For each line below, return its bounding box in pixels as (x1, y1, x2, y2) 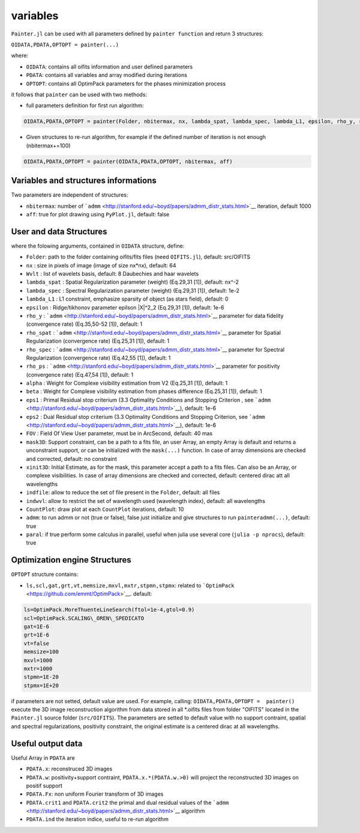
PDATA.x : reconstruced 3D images (26, 765, 113, 772)
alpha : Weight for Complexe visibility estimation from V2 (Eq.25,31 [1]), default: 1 (26, 379, 228, 387)
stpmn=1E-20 (23, 674, 59, 680)
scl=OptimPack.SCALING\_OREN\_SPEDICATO (23, 615, 144, 621)
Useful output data (11, 738, 83, 748)
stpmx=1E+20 (23, 682, 59, 689)
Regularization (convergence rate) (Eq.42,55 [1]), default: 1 (26, 354, 171, 361)
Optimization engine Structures (11, 555, 131, 565)
